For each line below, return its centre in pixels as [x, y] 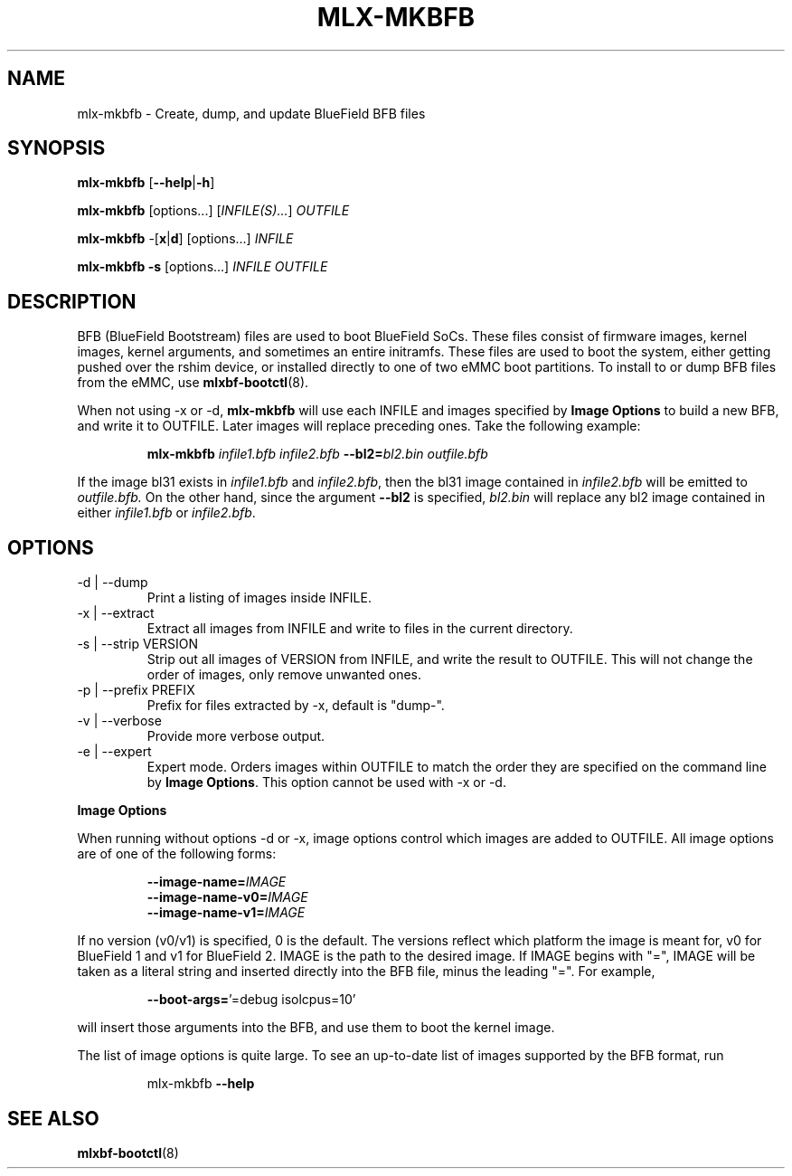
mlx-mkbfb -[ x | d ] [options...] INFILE [185, 239]
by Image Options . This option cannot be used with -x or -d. [326, 782]
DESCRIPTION [72, 301]
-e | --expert [114, 752]
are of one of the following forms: [177, 854]
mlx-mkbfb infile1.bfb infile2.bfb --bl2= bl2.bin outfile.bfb [317, 454]
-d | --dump [113, 583]
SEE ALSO [53, 1118]
